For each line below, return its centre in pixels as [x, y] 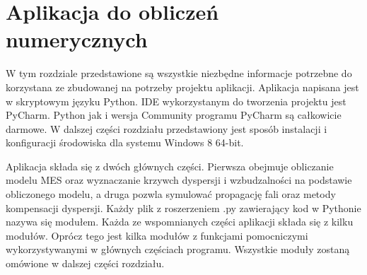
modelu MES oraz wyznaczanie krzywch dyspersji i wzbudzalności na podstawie [179, 180]
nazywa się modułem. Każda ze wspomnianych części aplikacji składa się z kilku [180, 222]
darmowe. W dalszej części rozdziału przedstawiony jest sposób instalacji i [167, 128]
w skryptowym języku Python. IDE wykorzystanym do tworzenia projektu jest [176, 101]
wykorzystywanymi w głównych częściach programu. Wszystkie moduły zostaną [178, 249]
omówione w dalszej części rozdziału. [85, 263]
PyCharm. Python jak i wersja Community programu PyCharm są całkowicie [174, 115]
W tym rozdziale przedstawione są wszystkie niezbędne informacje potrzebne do [179, 73]
